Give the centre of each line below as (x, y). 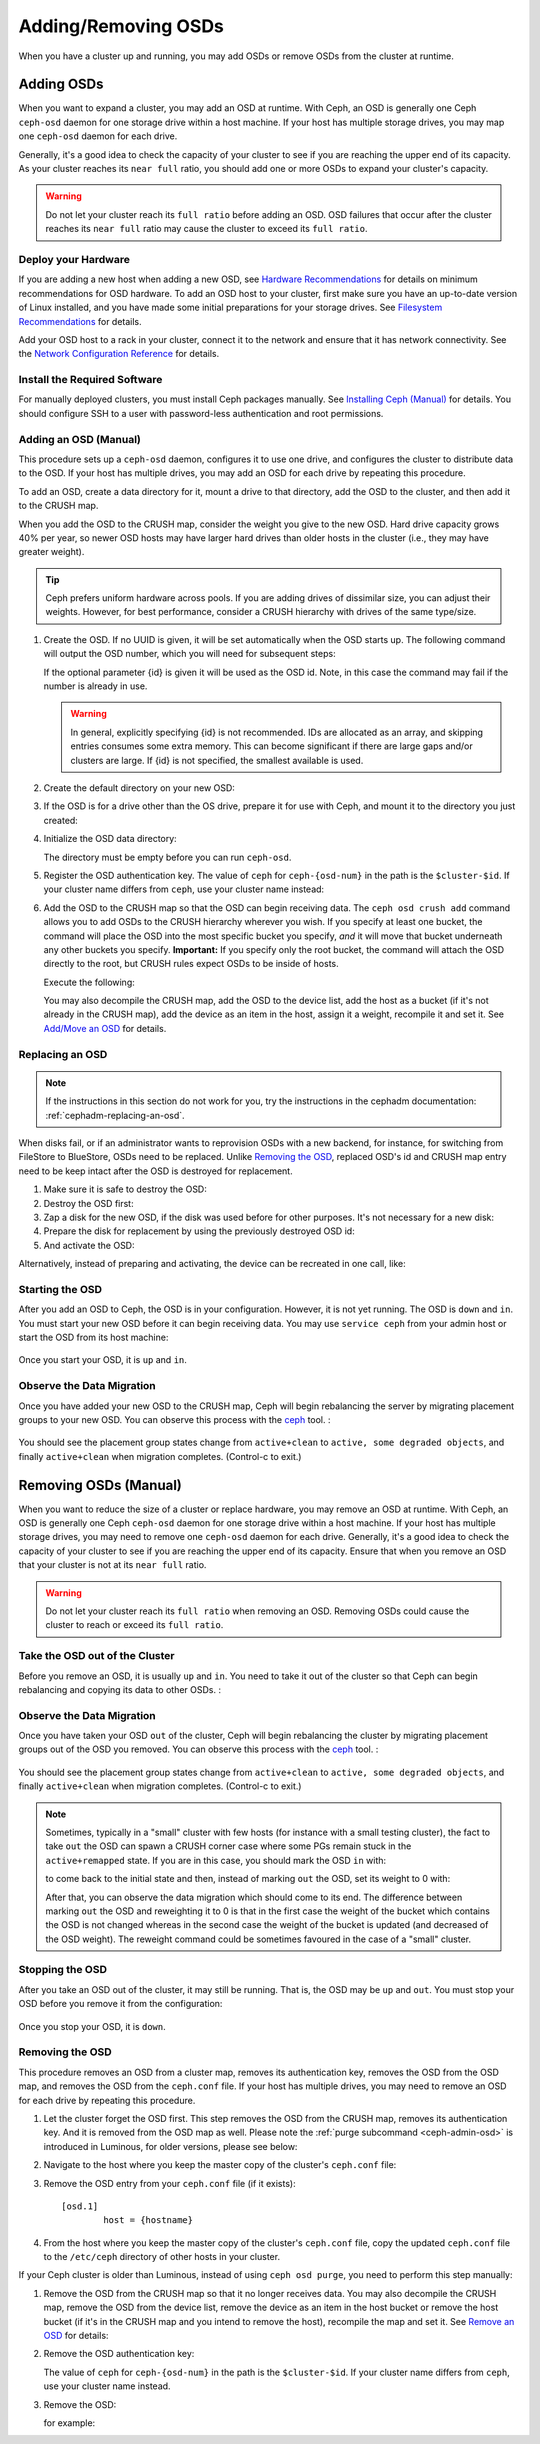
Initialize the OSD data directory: (110, 839)
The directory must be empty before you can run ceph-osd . (167, 857)
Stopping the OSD (62, 1970)
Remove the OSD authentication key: (119, 2354)
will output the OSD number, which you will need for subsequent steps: (189, 654)
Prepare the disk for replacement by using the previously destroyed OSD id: (199, 1231)
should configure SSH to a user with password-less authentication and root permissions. (201, 413)
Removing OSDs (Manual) (100, 1485)
